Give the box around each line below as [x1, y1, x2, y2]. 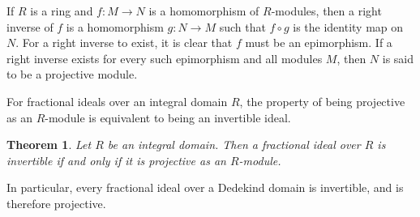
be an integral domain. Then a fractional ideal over [107, 136, 361, 153]
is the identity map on [293, 18, 404, 35]
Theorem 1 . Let [6, 136, 92, 153]
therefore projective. [6, 194, 106, 211]
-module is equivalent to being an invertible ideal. [45, 108, 291, 126]
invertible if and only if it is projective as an [6, 151, 226, 168]
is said [382, 49, 414, 66]
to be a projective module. [6, 66, 138, 83]
